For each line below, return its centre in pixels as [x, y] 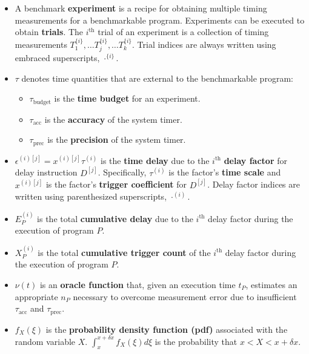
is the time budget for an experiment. [127, 98]
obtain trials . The [49, 32]
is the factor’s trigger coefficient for [116, 184]
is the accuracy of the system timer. [113, 119]
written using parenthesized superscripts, [91, 196]
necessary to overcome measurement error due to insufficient [185, 296]
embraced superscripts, [57, 58]
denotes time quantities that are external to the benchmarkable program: [157, 78]
